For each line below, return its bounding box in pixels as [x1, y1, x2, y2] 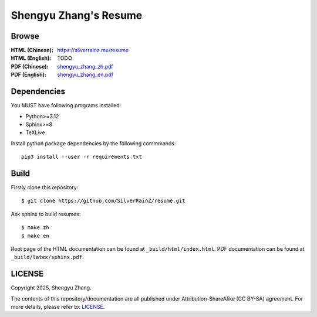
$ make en [21, 232, 49, 239]
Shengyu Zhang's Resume [11, 9, 143, 22]
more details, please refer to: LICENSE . [11, 304, 105, 311]
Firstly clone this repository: [11, 184, 79, 190]
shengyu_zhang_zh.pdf [57, 63, 114, 70]
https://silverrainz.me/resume [57, 47, 129, 54]
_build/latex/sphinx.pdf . [11, 254, 84, 261]
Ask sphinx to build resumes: [11, 210, 81, 217]
